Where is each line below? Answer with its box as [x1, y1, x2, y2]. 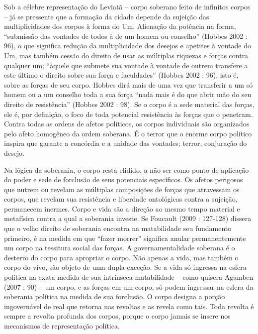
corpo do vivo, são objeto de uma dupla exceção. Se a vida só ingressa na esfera [4, 262, 247, 272]
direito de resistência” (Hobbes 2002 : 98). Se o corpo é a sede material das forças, [4, 99, 255, 109]
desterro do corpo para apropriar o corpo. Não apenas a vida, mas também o [4, 252, 239, 262]
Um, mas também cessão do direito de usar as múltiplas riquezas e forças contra [4, 50, 249, 60]
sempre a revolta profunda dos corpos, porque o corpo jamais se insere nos [4, 311, 231, 321]
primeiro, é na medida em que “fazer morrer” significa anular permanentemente [4, 232, 246, 243]
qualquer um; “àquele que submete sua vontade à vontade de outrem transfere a [4, 60, 248, 70]
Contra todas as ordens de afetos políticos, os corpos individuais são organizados [4, 118, 250, 129]
